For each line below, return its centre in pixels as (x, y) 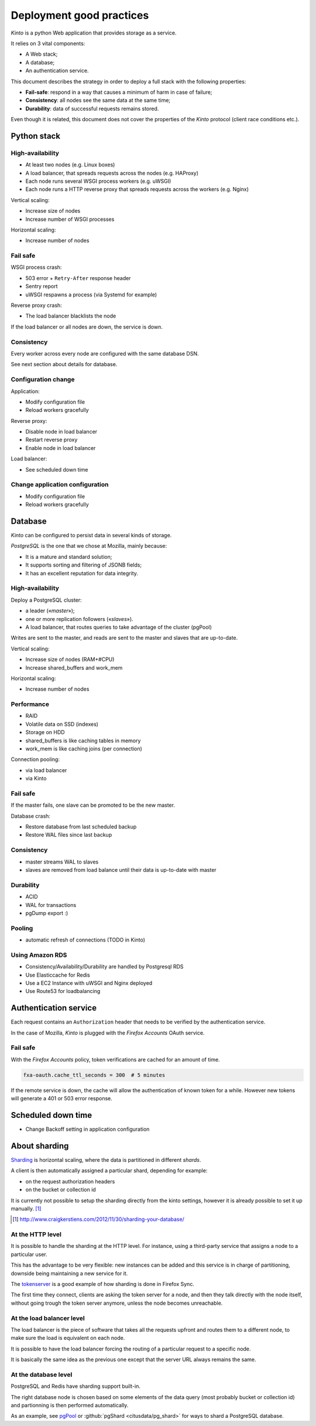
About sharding (40, 1146)
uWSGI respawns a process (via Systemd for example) (91, 294)
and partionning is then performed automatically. (70, 1405)
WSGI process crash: (36, 267)
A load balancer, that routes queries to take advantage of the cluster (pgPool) (118, 627)
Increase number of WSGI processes (70, 219)
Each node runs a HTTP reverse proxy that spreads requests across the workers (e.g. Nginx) (137, 189)
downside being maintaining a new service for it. (69, 1273)
